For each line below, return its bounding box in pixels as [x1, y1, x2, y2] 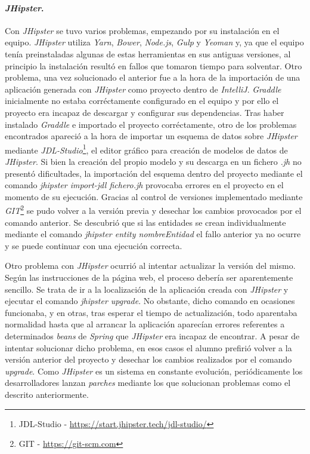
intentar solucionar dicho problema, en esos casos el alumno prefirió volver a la [5, 341, 292, 354]
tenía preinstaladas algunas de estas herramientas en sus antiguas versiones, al [5, 47, 291, 60]
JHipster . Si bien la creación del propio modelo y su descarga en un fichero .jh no [5, 155, 302, 167]
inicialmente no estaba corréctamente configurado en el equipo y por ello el [5, 94, 279, 107]
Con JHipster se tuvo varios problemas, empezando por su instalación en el [5, 24, 280, 36]
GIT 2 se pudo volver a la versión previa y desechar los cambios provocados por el [5, 203, 302, 217]
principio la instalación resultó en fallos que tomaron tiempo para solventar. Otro [5, 59, 302, 72]
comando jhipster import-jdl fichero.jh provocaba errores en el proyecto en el [5, 179, 284, 191]
